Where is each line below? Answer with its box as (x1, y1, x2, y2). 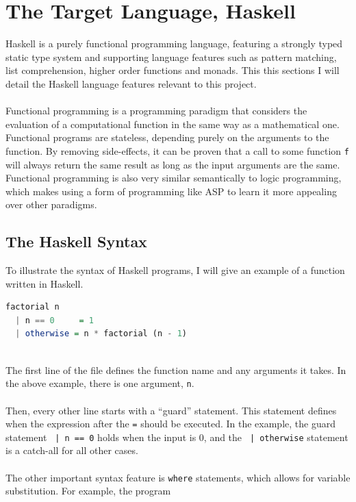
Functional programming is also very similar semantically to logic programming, (5, 171, 342, 185)
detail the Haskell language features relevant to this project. (5, 76, 257, 90)
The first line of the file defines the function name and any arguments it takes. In (5, 362, 346, 377)
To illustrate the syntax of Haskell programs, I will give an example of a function (5, 263, 345, 277)
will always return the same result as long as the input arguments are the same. (5, 157, 340, 171)
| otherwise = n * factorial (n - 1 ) (15, 329, 188, 339)
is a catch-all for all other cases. (5, 443, 138, 457)
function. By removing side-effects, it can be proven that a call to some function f (5, 143, 349, 158)
